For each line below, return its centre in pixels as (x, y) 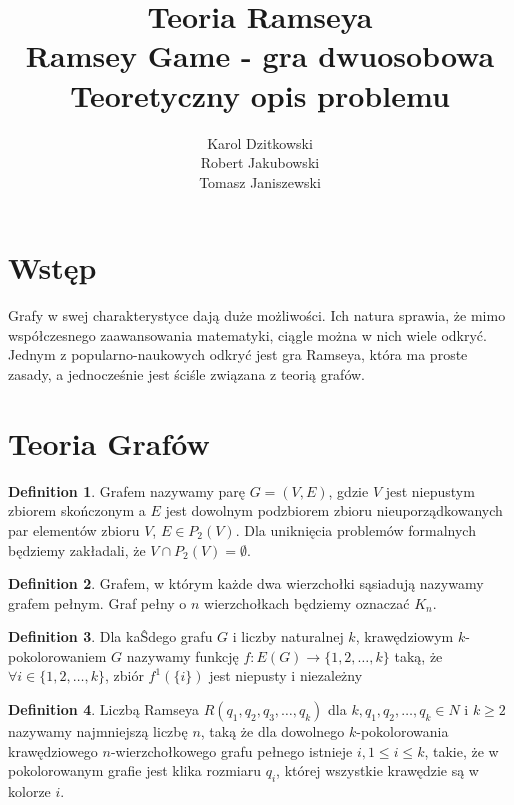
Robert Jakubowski (260, 162)
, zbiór (124, 675)
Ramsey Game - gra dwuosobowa (260, 55)
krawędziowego (53, 750)
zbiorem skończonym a (77, 510)
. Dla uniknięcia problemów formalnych (355, 529)
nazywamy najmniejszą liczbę (98, 731)
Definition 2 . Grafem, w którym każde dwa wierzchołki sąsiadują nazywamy (246, 583)
